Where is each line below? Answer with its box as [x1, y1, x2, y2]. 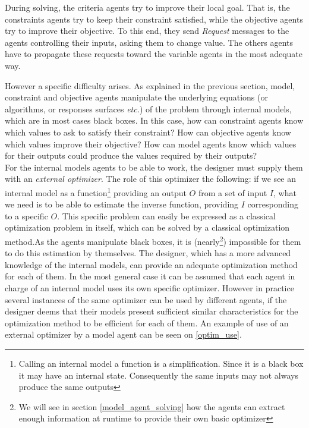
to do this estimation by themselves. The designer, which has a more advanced [5, 247, 291, 259]
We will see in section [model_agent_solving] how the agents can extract [18, 400, 285, 413]
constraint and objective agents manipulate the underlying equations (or [5, 91, 268, 103]
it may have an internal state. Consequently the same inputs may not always [18, 369, 298, 381]
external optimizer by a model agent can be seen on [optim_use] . [5, 328, 242, 341]
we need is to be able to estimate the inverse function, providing [5, 198, 239, 210]
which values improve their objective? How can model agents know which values [5, 137, 297, 150]
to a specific [5, 209, 48, 222]
